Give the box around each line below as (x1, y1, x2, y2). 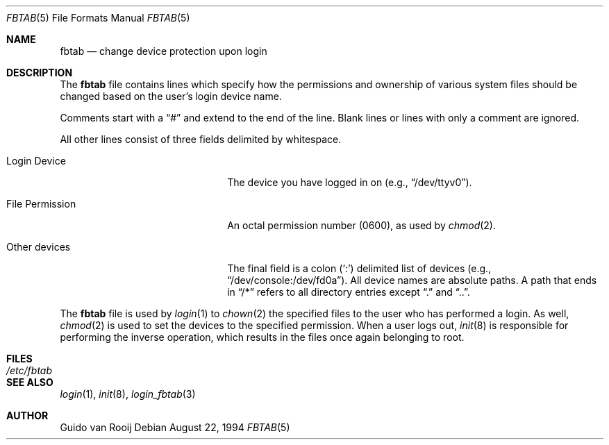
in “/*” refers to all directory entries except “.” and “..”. (227, 286, 470, 298)
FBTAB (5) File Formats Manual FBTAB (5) (6, 12, 190, 24)
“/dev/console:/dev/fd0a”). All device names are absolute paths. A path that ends (227, 274, 597, 286)
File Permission (6, 198, 76, 210)
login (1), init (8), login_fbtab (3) (60, 388, 196, 400)
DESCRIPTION (6, 67, 73, 78)
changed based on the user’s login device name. (60, 90, 282, 102)
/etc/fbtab (6, 364, 53, 376)
